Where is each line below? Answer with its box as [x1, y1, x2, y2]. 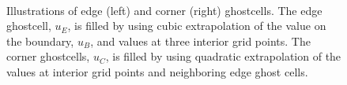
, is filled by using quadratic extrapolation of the [105, 48, 341, 65]
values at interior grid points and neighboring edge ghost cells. [6, 63, 308, 79]
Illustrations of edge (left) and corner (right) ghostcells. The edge [6, 2, 322, 18]
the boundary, [6, 32, 74, 49]
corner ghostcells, [6, 48, 90, 65]
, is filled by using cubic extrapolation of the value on [67, 17, 326, 34]
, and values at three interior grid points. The [90, 32, 311, 49]
